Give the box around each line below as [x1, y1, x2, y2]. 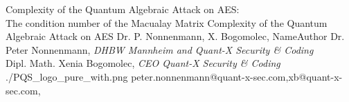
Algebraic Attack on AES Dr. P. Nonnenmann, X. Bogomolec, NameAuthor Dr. [6, 29, 345, 43]
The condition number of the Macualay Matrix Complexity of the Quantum [6, 15, 328, 30]
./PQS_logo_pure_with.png [6, 69, 128, 83]
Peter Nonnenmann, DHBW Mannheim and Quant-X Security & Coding [6, 42, 314, 57]
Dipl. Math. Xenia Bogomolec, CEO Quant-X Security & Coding [6, 56, 280, 70]
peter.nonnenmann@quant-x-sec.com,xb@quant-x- [131, 69, 343, 83]
